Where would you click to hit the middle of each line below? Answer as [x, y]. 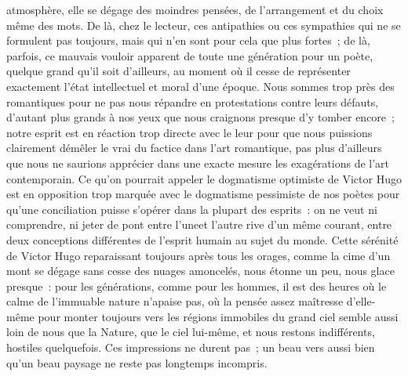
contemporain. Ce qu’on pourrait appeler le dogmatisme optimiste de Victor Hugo [204, 178]
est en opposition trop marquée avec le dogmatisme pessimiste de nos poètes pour [203, 194]
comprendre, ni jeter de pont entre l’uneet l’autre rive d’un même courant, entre [199, 224]
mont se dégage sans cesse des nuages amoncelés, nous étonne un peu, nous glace [200, 271]
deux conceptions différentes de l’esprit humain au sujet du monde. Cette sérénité [202, 239]
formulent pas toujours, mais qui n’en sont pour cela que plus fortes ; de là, [188, 40]
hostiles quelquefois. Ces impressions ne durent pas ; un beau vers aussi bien [191, 347]
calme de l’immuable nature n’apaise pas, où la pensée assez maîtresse [175, 301]
